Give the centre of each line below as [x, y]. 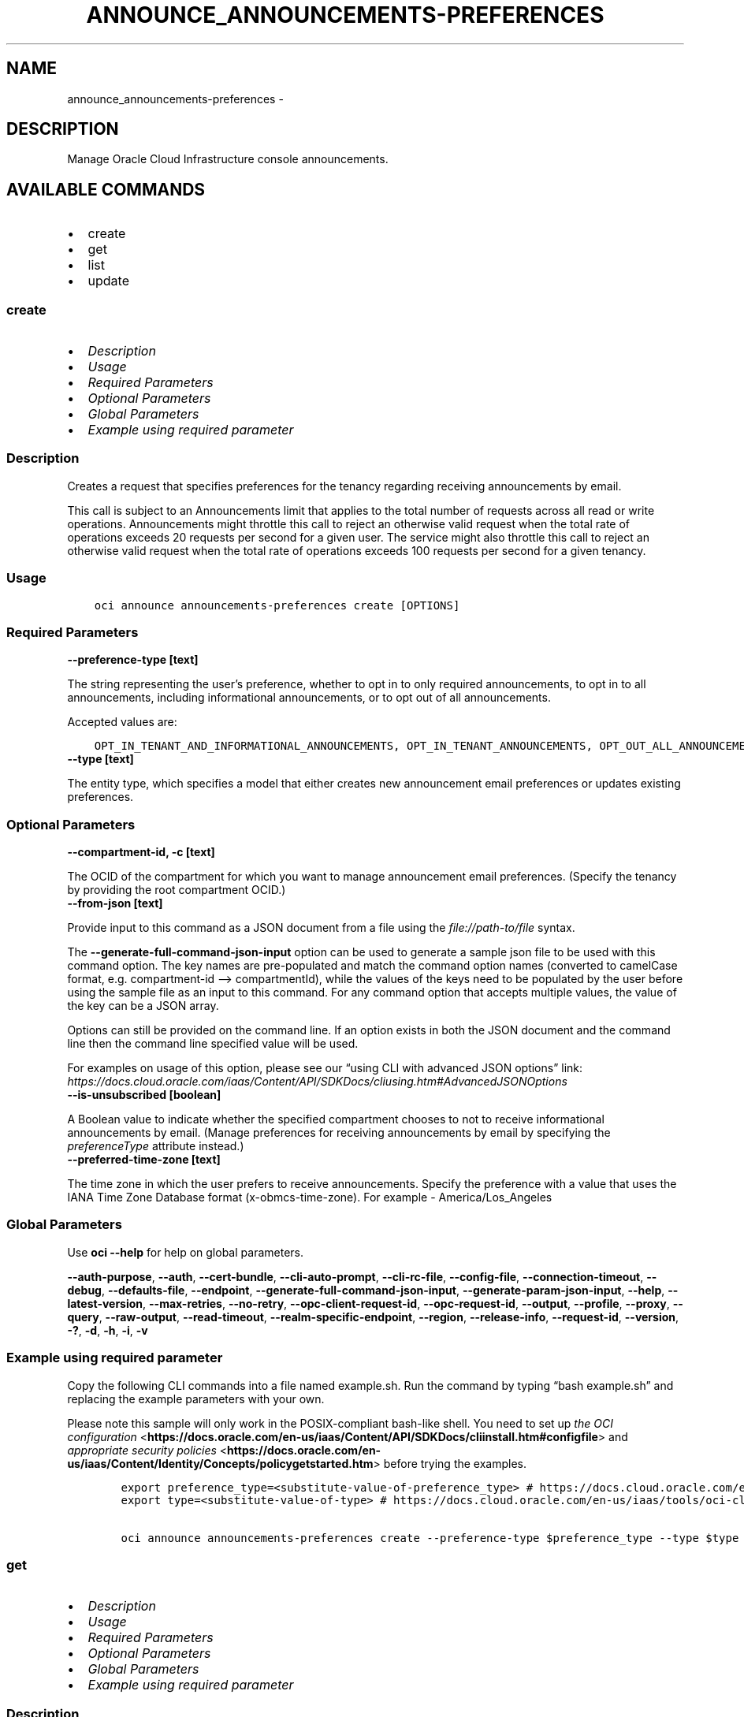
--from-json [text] [115, 903]
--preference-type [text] [133, 660]
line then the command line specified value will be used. [213, 1044]
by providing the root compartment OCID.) [177, 890]
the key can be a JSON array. [143, 1006]
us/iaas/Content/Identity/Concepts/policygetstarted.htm [220, 1463]
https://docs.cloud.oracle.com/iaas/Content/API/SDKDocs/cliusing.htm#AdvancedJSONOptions [317, 1082]
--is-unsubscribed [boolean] [144, 1095]
